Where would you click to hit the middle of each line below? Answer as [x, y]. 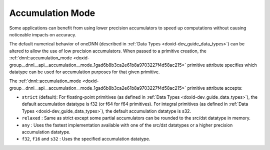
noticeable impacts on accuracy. [43, 34]
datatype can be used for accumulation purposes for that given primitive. [84, 72]
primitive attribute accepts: [215, 88]
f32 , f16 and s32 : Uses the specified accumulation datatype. [86, 139]
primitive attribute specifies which [222, 65]
